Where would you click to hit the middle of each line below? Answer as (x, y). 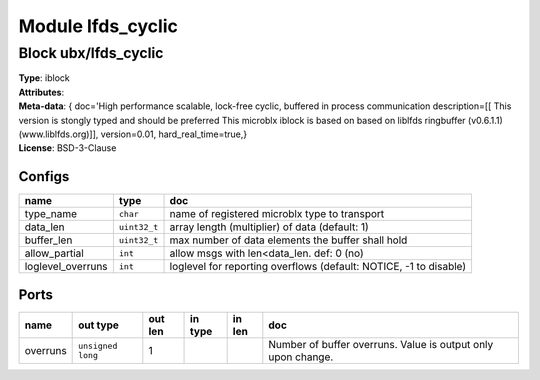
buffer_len (48, 240)
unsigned (98, 345)
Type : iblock (44, 78)
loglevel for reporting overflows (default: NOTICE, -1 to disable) (318, 267)
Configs (44, 176)
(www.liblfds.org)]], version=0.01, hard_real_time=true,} (133, 134)
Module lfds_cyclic (98, 26)
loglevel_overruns (66, 267)
